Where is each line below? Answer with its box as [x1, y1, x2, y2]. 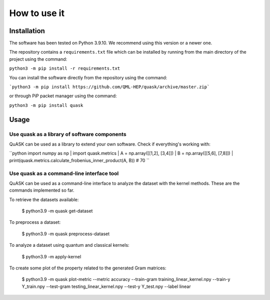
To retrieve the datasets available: [9, 196, 79, 203]
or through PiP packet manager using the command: [9, 93, 117, 99]
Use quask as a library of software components [9, 130, 127, 137]
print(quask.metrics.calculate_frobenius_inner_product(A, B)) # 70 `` [9, 157, 149, 163]
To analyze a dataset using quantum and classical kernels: [9, 242, 129, 248]
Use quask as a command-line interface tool [9, 170, 119, 177]
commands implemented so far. [9, 187, 74, 193]
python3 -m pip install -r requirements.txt [9, 66, 120, 71]
